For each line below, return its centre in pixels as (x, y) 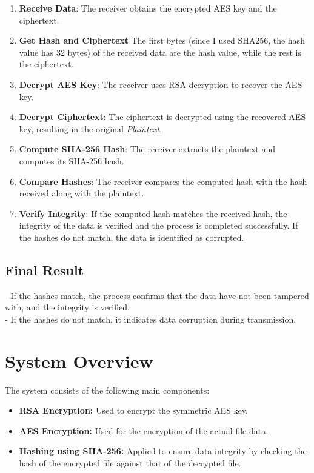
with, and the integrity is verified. (67, 307)
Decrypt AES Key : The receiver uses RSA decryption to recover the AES (161, 84)
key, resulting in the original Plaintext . (91, 128)
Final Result (45, 270)
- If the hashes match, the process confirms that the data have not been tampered (157, 295)
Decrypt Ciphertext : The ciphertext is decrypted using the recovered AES (162, 117)
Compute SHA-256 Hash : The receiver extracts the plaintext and (147, 149)
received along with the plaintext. (82, 193)
